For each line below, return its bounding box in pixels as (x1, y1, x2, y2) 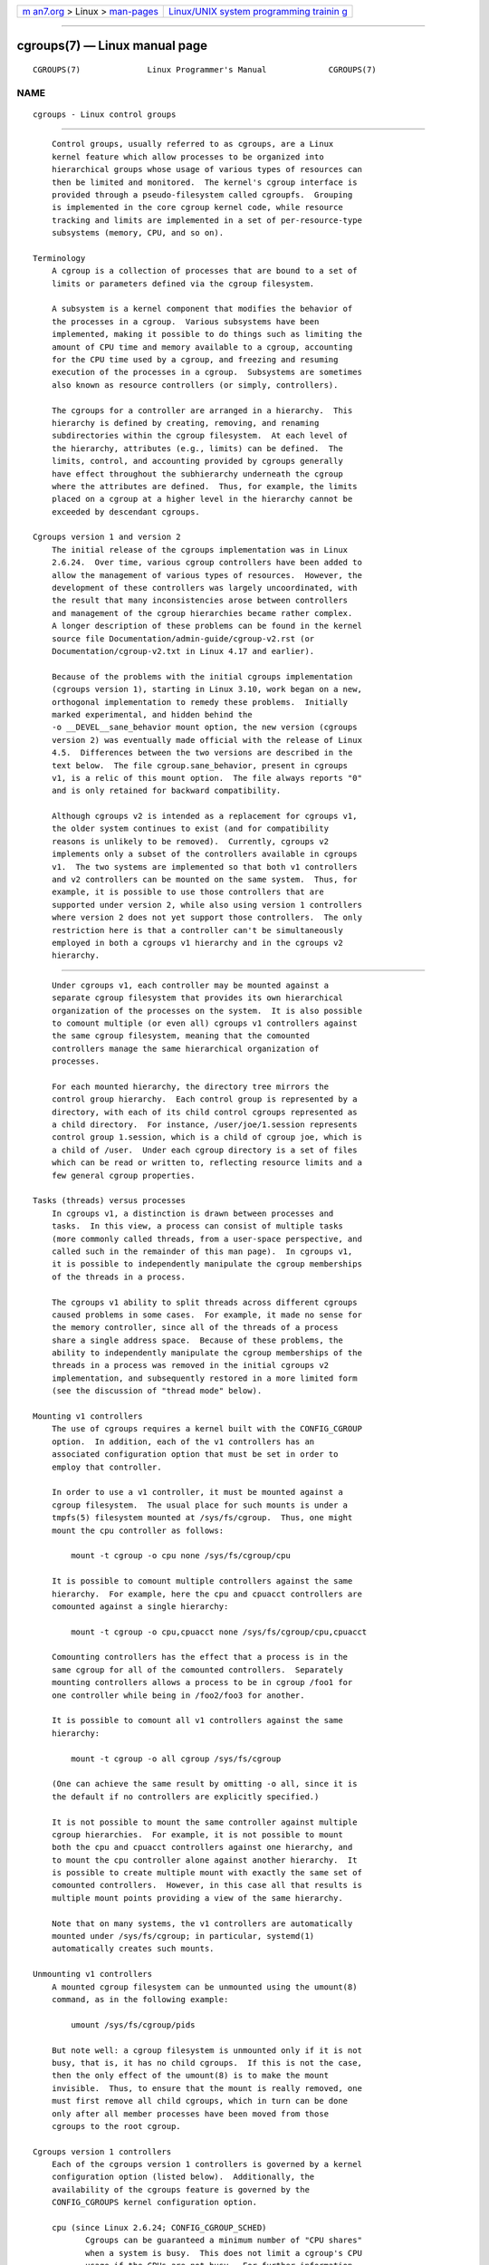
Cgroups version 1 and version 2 (33, 532, 181, 543)
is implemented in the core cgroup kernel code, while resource (51, 202, 343, 213)
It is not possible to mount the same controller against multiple (51, 1817, 358, 1827)
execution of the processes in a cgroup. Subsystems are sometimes (51, 367, 362, 378)
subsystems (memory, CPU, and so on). (51, 227, 225, 238)
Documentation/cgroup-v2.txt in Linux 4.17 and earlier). (51, 646, 315, 656)
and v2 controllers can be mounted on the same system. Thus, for (51, 874, 358, 885)
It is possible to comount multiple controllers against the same (51, 1576, 353, 1586)
